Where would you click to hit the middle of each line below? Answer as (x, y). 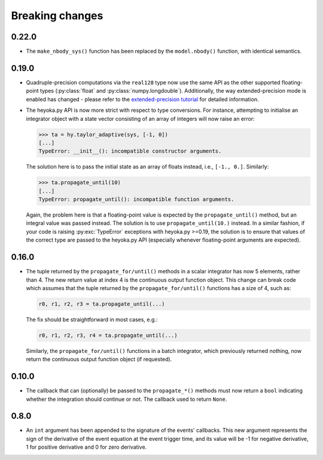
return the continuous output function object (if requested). (99, 360)
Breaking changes (57, 16)
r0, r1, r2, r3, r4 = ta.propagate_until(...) (108, 335)
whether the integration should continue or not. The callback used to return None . (127, 399)
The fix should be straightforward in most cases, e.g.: (92, 319)
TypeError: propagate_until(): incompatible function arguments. (136, 199)
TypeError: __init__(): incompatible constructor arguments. (130, 151)
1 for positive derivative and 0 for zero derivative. (86, 447)
